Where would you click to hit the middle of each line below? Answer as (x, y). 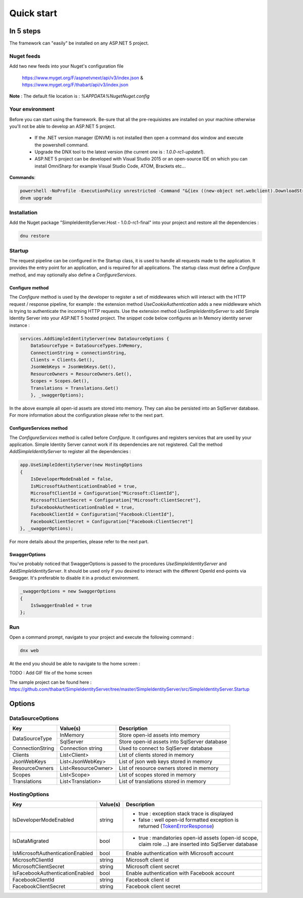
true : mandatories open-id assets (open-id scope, (198, 838)
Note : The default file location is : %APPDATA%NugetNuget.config (80, 96)
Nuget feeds (25, 56)
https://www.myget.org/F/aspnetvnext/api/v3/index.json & (83, 78)
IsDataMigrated (31, 841)
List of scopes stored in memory (157, 775)
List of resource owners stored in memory (169, 768)
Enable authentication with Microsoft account (180, 854)
